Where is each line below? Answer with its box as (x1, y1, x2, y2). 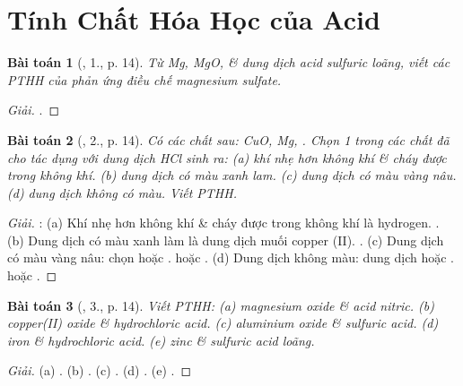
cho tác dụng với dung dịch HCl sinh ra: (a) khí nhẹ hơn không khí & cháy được (7, 148, 447, 167)
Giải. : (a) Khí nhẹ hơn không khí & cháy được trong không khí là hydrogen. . (7, 213, 440, 232)
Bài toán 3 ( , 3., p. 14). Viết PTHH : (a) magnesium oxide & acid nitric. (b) (7, 296, 434, 314)
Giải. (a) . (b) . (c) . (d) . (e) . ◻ (7, 361, 192, 380)
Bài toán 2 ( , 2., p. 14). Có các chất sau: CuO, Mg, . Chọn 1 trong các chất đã (7, 130, 450, 149)
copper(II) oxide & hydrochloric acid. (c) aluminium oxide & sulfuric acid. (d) (7, 313, 439, 332)
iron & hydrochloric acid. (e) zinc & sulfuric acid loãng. (7, 330, 315, 349)
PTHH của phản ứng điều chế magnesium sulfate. (7, 70, 282, 89)
